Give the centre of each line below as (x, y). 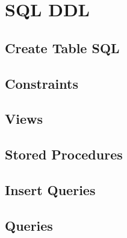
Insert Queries (50, 189)
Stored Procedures (64, 154)
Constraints (42, 83)
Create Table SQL (62, 47)
